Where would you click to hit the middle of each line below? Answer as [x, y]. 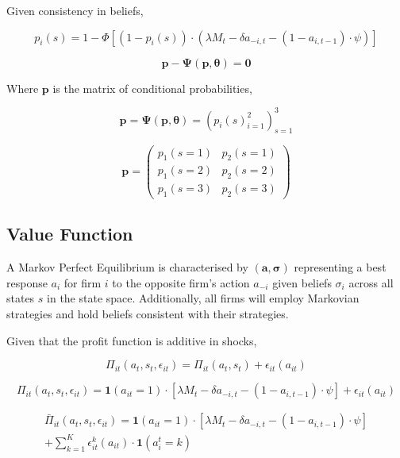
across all [371, 282]
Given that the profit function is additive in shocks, [132, 340]
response [27, 282]
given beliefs [302, 282]
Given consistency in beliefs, [75, 10]
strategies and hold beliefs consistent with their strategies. [148, 314]
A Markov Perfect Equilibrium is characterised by [127, 267]
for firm [83, 282]
